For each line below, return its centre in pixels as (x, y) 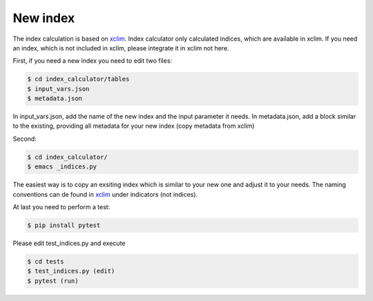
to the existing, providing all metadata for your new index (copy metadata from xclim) (134, 126)
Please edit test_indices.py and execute (69, 243)
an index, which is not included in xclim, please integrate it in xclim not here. (121, 48)
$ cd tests (46, 261)
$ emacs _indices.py (62, 167)
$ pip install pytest (64, 225)
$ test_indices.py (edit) (71, 271)
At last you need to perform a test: (61, 207)
